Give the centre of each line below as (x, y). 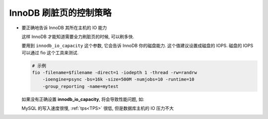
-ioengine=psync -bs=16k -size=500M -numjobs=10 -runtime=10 (118, 79)
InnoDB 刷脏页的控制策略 (60, 13)
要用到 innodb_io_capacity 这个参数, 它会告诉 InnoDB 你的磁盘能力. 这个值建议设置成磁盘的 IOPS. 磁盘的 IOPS (137, 46)
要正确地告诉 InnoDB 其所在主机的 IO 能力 (64, 28)
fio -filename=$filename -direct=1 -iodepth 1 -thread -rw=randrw (114, 73)
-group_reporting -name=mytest (80, 86)
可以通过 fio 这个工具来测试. (50, 52)
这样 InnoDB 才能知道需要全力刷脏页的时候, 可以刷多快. (78, 37)
